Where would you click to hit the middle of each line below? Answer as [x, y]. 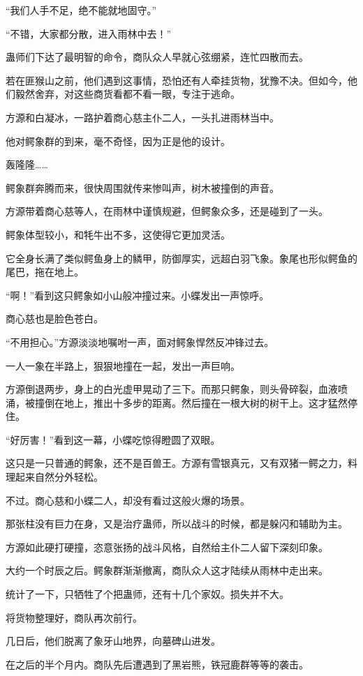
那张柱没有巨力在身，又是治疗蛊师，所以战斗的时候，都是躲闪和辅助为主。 [177, 524]
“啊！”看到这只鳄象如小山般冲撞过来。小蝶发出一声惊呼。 [138, 295]
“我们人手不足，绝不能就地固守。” [81, 10]
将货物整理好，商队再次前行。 [74, 617]
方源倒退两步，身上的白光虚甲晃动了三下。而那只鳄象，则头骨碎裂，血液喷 [177, 389]
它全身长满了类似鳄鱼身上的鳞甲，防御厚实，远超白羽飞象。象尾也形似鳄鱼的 [181, 258]
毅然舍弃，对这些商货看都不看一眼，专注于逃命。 [127, 94]
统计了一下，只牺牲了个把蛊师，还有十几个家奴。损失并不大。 [147, 594]
